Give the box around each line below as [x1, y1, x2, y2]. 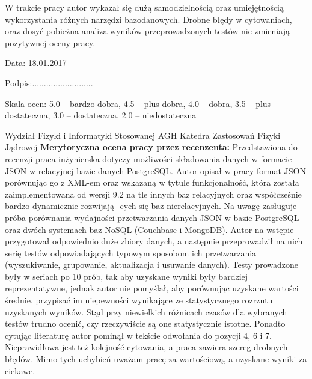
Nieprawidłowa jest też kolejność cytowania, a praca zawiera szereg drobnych [5, 341, 288, 353]
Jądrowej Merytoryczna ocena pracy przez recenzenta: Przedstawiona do [5, 141, 298, 153]
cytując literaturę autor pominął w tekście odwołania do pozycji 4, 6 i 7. [5, 329, 272, 341]
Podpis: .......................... [5, 76, 93, 89]
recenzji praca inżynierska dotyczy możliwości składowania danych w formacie [5, 152, 292, 165]
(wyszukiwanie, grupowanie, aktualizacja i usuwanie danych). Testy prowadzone [5, 258, 298, 271]
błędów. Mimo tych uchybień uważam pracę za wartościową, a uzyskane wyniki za [5, 353, 307, 365]
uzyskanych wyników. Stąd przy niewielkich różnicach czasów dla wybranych [5, 305, 287, 318]
